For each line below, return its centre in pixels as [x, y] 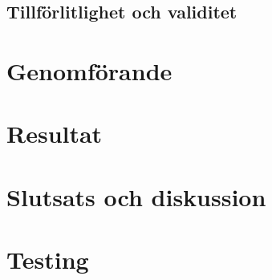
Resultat [55, 134]
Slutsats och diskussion [136, 196]
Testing [48, 260]
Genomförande [89, 70]
